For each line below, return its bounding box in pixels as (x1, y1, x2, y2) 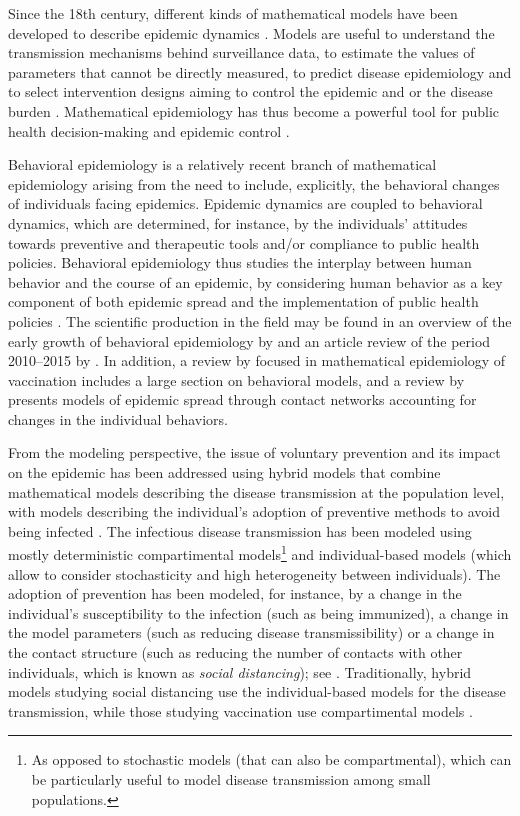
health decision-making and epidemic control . (8, 120, 290, 141)
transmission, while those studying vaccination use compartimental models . (8, 700, 473, 721)
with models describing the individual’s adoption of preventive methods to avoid (8, 501, 500, 522)
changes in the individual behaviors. (8, 408, 228, 429)
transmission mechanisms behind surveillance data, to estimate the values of (8, 42, 475, 63)
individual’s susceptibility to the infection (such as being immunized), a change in (8, 602, 509, 623)
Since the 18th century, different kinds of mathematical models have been (8, 3, 458, 23)
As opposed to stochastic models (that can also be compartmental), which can (31, 749, 512, 770)
